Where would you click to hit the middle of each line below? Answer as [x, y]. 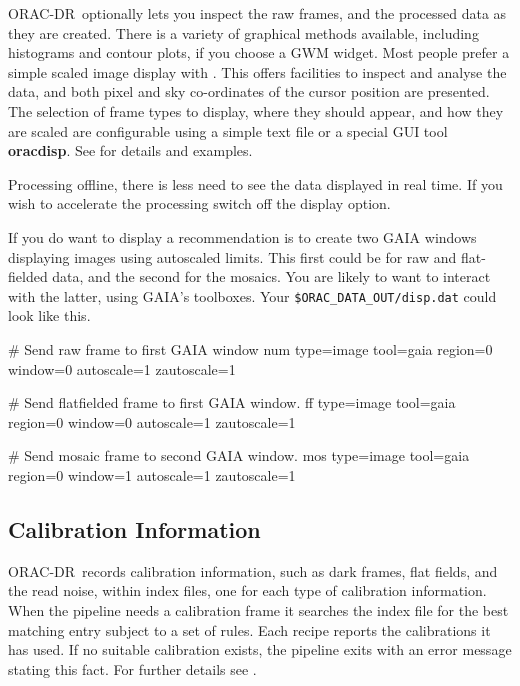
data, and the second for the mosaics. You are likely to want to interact [271, 276]
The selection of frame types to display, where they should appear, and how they [256, 110]
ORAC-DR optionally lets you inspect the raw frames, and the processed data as [257, 13]
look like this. [49, 315]
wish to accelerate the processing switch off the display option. [199, 203]
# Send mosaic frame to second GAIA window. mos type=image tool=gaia [239, 455]
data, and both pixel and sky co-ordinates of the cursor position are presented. [249, 91]
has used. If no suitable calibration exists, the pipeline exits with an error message [260, 649]
